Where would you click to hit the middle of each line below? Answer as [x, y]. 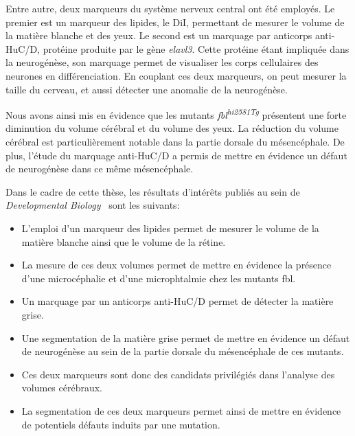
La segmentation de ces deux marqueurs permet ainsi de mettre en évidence [181, 410]
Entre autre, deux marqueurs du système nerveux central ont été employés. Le [170, 8]
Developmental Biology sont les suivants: [93, 205]
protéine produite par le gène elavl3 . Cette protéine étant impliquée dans [196, 48]
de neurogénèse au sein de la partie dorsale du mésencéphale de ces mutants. [183, 351]
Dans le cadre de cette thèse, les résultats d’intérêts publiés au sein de [153, 191]
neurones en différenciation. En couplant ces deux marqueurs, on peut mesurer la [176, 75]
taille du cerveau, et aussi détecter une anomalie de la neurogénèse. [147, 89]
